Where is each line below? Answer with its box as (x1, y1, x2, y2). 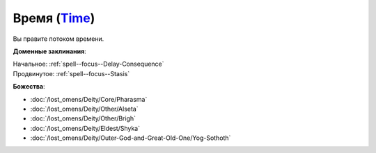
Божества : (13, 82, 45, 91)
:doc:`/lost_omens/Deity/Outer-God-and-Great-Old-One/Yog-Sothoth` (30, 134, 231, 142)
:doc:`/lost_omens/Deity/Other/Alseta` (30, 105, 139, 113)
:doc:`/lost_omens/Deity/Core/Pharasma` (30, 95, 148, 103)
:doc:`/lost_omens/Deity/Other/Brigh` (30, 114, 136, 123)
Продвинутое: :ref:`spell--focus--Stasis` (13, 69, 130, 78)
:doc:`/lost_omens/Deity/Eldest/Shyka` (30, 124, 141, 132)
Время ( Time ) (13, 10, 95, 26)
